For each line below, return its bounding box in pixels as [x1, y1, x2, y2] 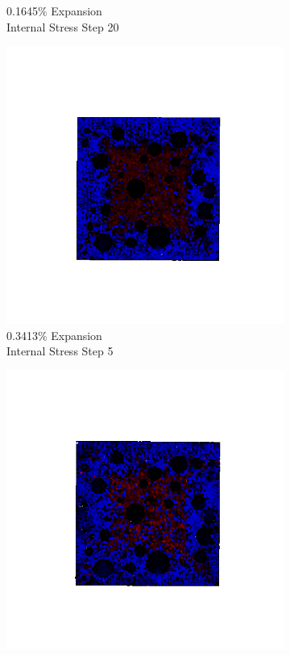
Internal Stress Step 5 [6, 342, 114, 359]
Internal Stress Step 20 [6, 18, 119, 35]
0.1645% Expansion [6, 2, 102, 19]
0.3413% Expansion [6, 326, 102, 343]
